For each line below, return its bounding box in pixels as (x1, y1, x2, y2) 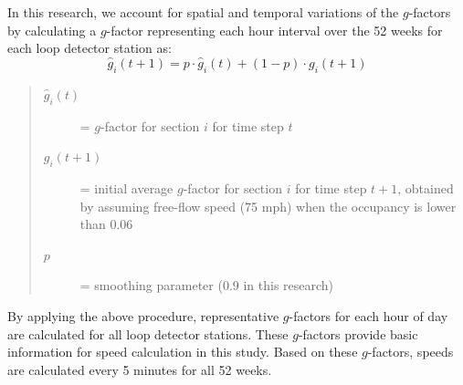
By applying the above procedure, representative (7, 306, 279, 325)
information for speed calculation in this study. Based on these (7, 342, 358, 361)
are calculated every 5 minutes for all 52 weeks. (7, 359, 272, 379)
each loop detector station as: (7, 38, 172, 57)
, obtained (397, 178, 454, 197)
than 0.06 (79, 214, 133, 234)
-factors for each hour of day (289, 306, 448, 325)
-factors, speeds (367, 342, 454, 361)
